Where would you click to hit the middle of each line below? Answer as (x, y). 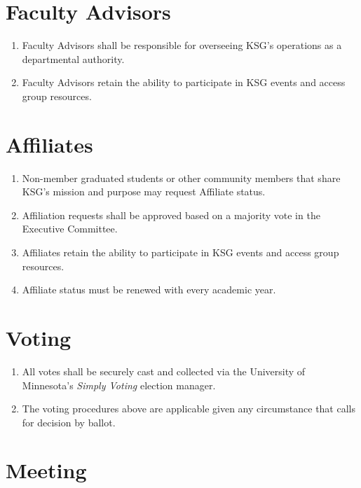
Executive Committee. (70, 229)
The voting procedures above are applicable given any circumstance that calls (189, 409)
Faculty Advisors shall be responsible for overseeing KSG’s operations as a (182, 45)
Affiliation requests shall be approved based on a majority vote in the (171, 215)
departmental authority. (73, 58)
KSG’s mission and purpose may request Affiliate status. (144, 191)
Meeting (46, 470)
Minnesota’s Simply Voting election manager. (119, 385)
